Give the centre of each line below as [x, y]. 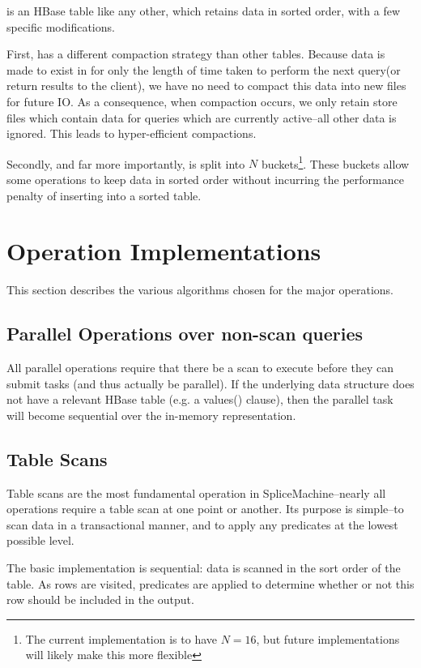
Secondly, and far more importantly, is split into [126, 163]
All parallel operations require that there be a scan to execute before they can [200, 368]
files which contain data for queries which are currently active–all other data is [202, 117]
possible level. [40, 540]
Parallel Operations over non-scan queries [185, 334]
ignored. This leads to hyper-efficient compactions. [132, 133]
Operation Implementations [164, 251]
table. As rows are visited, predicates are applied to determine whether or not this [210, 583]
